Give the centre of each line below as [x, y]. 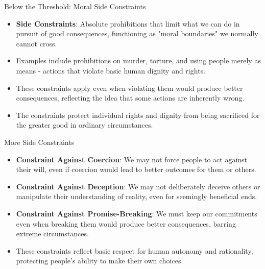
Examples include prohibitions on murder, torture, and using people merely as [138, 60]
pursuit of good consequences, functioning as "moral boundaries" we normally [137, 33]
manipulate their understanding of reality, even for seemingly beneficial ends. [137, 196]
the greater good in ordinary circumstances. [85, 125]
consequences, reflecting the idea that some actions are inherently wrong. [130, 98]
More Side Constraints [39, 142]
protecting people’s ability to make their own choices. [100, 261]
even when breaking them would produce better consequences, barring [126, 223]
